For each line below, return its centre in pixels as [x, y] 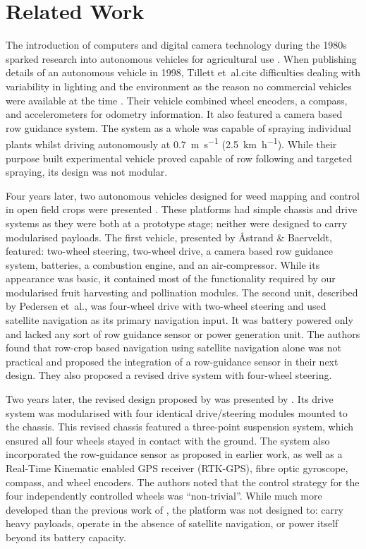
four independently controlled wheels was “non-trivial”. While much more [164, 496]
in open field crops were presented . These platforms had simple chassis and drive [182, 209]
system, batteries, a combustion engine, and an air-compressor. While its [163, 264]
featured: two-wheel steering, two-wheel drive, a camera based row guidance [169, 251]
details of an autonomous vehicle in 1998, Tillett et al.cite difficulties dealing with [183, 72]
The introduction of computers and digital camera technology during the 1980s [176, 45]
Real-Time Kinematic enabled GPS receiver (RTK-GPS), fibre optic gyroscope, [177, 468]
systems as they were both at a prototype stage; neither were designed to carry [177, 223]
